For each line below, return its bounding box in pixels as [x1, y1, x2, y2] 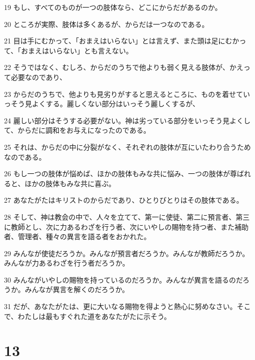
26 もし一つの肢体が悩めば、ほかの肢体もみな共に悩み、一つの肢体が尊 [4, 168, 237, 179]
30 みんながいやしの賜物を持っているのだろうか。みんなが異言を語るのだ [4, 274, 243, 285]
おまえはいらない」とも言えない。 [21, 45, 133, 55]
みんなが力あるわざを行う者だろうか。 [4, 258, 129, 268]
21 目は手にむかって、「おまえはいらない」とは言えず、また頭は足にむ [4, 35, 233, 46]
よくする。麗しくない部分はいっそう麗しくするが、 [31, 98, 200, 109]
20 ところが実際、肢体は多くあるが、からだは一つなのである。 [4, 18, 209, 29]
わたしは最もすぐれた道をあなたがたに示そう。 [17, 311, 171, 321]
